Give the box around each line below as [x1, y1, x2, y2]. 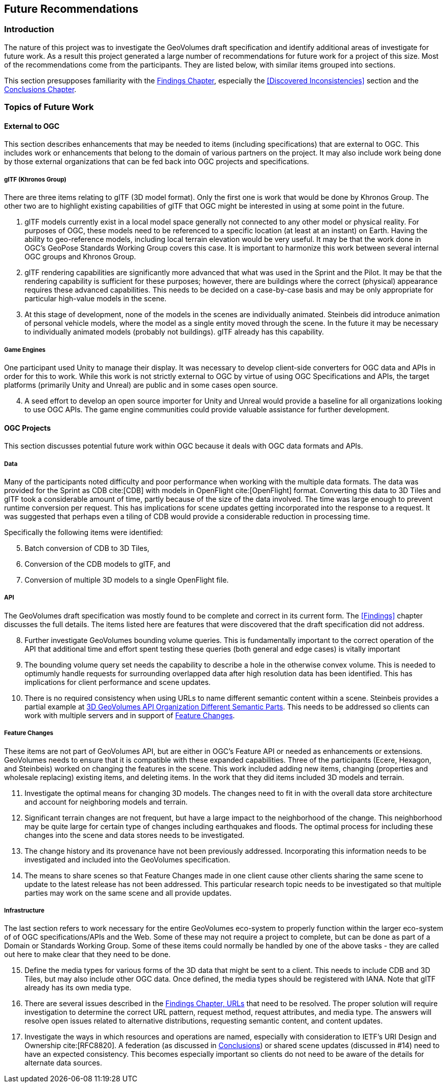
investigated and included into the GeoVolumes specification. [25, 855, 230, 864]
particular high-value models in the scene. [25, 294, 167, 303]
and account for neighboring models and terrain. [25, 797, 188, 806]
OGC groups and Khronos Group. [25, 252, 136, 261]
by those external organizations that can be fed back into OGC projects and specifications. [4, 157, 309, 166]
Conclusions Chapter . [4, 84, 77, 94]
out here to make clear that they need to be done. [4, 950, 171, 959]
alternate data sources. [25, 1058, 102, 1068]
